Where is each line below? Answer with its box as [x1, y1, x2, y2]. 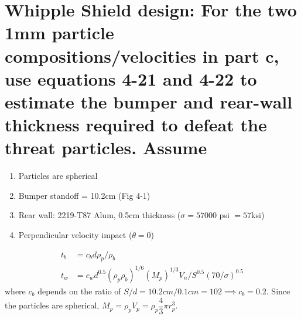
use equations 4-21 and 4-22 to [5, 66, 257, 90]
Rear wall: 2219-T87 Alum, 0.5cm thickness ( [18, 209, 181, 221]
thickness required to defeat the [5, 113, 267, 137]
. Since [266, 284, 290, 297]
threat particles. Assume [5, 135, 207, 159]
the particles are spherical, [5, 299, 100, 311]
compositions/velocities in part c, [5, 43, 279, 67]
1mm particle [5, 21, 114, 45]
